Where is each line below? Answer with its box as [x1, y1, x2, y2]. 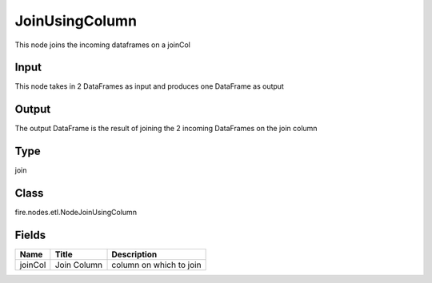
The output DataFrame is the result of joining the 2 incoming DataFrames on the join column [14, 124, 318, 134]
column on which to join [111, 260, 202, 271]
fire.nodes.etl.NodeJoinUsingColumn [14, 208, 138, 217]
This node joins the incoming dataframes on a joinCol [14, 40, 191, 50]
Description [111, 249, 158, 260]
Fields [14, 228, 46, 241]
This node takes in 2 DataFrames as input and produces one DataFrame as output [14, 82, 284, 91]
